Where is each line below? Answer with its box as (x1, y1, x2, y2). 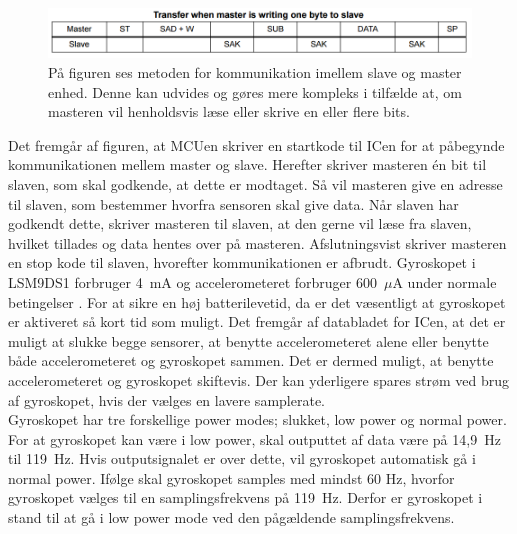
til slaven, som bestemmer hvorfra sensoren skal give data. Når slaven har (8, 193, 459, 214)
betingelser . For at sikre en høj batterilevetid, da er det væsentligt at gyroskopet (8, 291, 506, 312)
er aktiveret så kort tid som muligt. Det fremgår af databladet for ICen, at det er (8, 311, 506, 332)
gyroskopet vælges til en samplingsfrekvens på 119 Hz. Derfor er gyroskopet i (8, 487, 483, 508)
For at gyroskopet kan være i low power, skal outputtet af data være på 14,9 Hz (8, 428, 501, 449)
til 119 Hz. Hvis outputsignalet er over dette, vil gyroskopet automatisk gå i (8, 448, 476, 469)
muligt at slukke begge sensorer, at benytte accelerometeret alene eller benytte (8, 330, 489, 351)
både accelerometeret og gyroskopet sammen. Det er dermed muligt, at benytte (8, 350, 494, 371)
